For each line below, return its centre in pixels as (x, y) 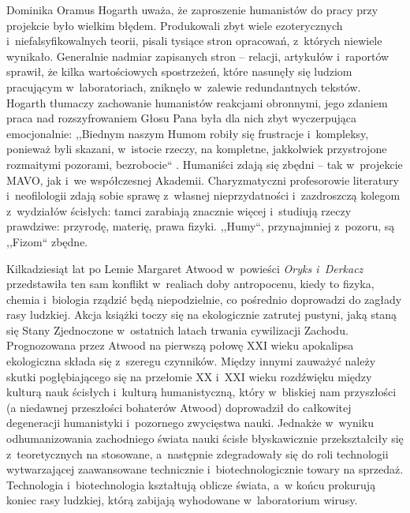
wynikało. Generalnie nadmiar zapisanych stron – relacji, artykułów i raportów (198, 56)
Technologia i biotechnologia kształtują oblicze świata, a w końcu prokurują (191, 484)
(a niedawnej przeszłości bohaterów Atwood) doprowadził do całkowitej (179, 407)
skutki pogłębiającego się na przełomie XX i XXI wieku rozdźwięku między (189, 376)
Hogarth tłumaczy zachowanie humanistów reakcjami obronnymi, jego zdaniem (197, 102)
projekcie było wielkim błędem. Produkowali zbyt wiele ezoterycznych (175, 25)
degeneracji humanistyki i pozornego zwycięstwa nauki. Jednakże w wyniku (190, 423)
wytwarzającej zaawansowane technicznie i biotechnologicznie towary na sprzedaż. (205, 469)
